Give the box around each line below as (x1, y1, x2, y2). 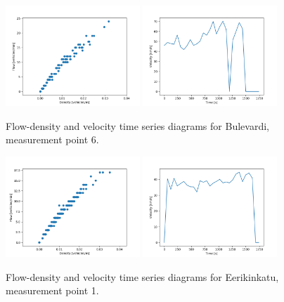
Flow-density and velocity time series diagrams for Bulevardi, (6, 118, 269, 133)
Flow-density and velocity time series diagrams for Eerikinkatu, (6, 269, 279, 284)
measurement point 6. (6, 132, 99, 147)
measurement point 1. (6, 283, 99, 298)
